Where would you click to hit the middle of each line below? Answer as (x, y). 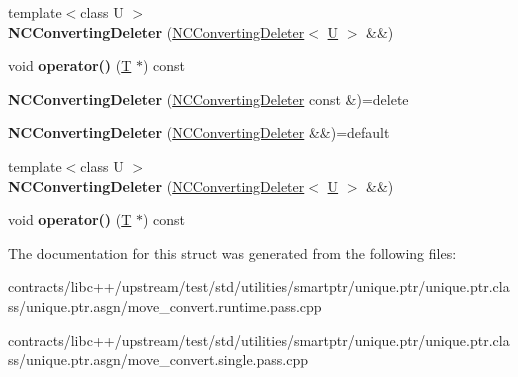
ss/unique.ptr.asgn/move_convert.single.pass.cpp (158, 359)
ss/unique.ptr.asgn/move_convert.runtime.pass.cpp (165, 305)
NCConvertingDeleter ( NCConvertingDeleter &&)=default (199, 132)
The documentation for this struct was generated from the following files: (232, 252)
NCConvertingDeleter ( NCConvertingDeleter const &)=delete (208, 98)
